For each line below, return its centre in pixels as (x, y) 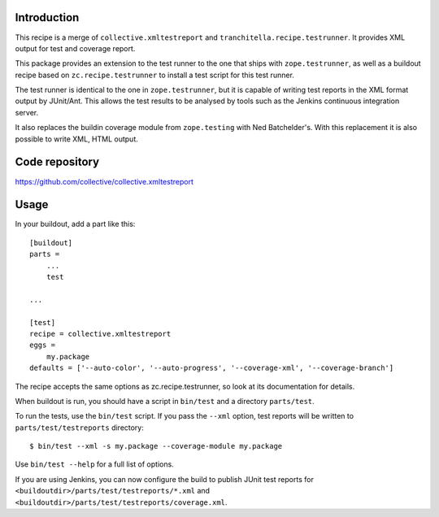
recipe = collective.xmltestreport (100, 334)
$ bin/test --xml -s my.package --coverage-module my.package (156, 446)
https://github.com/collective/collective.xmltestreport (104, 181)
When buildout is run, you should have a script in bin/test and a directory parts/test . (165, 401)
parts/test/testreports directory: (79, 428)
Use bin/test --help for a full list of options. (94, 464)
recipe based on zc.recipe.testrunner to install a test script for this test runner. (154, 75)
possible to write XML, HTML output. (76, 139)
